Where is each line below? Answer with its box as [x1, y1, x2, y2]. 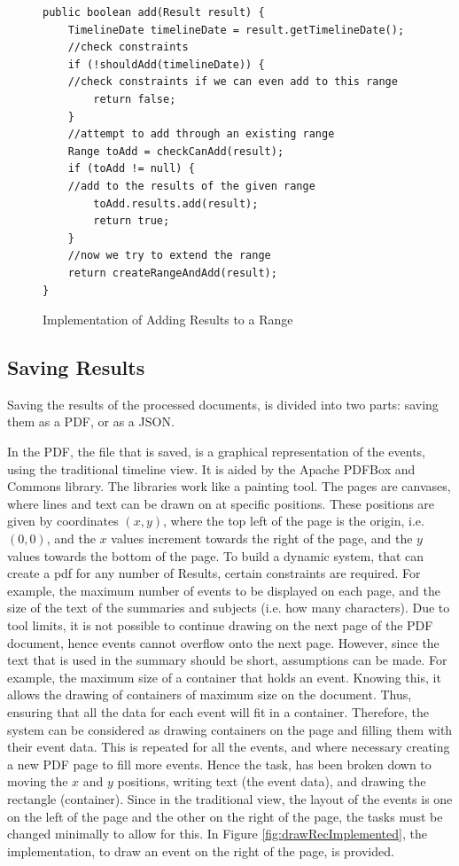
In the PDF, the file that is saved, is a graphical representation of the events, [7, 442, 426, 461]
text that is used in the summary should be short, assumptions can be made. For [7, 651, 447, 669]
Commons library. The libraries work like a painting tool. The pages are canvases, [7, 477, 451, 495]
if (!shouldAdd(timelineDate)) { [67, 58, 265, 71]
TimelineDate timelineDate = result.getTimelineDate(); [67, 23, 405, 36]
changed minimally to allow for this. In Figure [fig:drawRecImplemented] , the [7, 824, 427, 843]
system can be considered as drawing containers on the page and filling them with [7, 720, 453, 738]
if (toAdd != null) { [67, 162, 195, 176]
